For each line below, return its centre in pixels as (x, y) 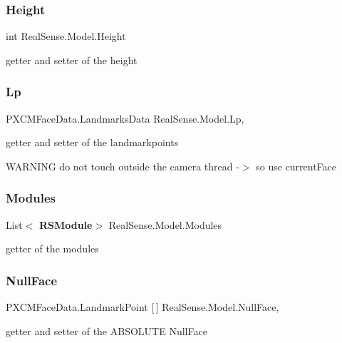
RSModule (66, 224)
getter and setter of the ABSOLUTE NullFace (107, 331)
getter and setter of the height (72, 60)
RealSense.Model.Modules (165, 224)
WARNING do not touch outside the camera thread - (123, 166)
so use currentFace (296, 166)
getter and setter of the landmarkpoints (92, 142)
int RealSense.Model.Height (66, 36)
